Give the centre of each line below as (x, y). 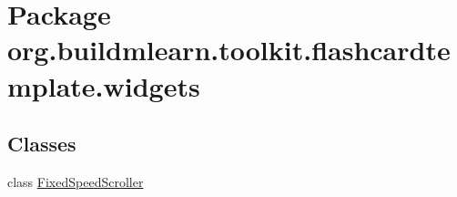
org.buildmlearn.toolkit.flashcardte (229, 50)
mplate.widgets (104, 85)
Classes (42, 144)
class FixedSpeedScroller (76, 181)
